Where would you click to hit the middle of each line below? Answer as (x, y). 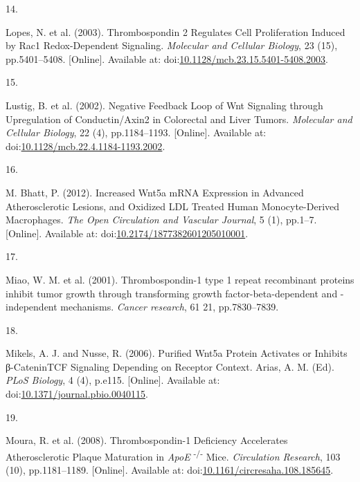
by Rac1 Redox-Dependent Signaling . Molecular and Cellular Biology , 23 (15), (172, 45)
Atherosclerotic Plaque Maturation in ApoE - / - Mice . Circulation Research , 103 (173, 455)
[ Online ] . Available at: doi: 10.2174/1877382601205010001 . (127, 233)
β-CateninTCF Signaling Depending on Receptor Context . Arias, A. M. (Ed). (170, 366)
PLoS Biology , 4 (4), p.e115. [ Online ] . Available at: (113, 380)
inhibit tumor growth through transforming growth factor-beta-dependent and (172, 293)
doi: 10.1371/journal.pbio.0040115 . (77, 394)
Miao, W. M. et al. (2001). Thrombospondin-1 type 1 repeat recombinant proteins (180, 279)
